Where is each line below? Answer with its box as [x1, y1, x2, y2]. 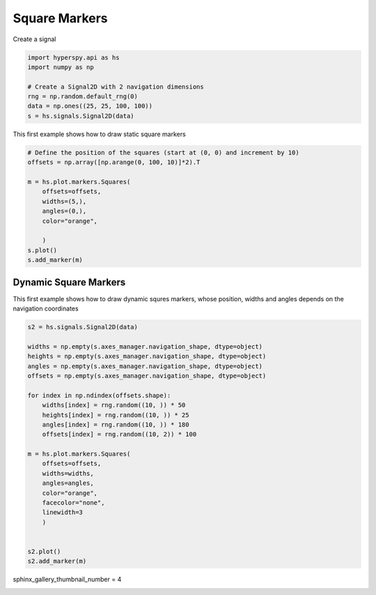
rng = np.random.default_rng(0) [27, 93, 139, 100]
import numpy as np [27, 63, 94, 71]
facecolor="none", [42, 499, 105, 507]
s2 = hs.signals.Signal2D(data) [27, 323, 139, 331]
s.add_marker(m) [27, 256, 84, 264]
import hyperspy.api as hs [27, 53, 120, 61]
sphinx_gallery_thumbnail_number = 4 [13, 575, 122, 584]
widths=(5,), [42, 197, 87, 205]
